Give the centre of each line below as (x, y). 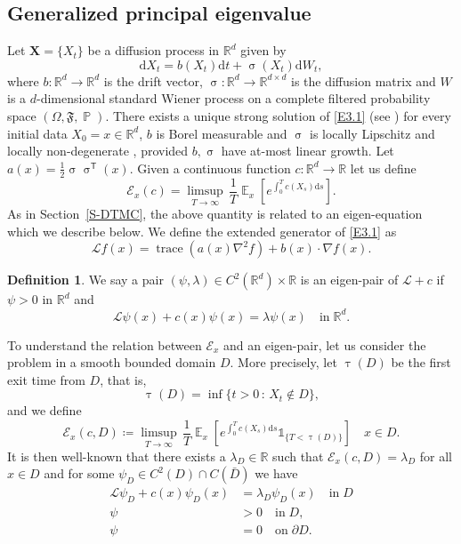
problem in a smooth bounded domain (112, 362)
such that (298, 456)
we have (276, 473)
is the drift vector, (153, 80)
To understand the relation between (105, 344)
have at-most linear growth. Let (307, 151)
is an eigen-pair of (349, 280)
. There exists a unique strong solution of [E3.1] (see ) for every (278, 115)
